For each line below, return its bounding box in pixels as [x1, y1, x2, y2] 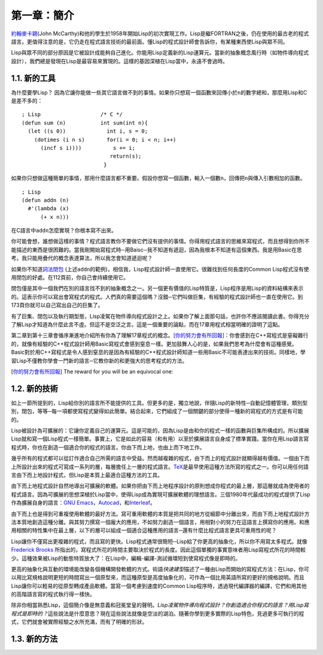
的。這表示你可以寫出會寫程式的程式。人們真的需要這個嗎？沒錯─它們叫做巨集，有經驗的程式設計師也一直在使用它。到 [11, 293, 303, 300]
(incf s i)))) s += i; [40, 144, 136, 151]
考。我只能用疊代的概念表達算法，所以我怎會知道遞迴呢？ [11, 255, 153, 262]
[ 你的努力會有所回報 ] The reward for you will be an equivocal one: [11, 368, 173, 375]
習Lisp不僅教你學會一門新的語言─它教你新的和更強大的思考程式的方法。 [11, 357, 188, 364]
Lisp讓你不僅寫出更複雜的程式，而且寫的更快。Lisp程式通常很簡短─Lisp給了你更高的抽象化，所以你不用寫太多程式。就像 [11, 538, 307, 545]
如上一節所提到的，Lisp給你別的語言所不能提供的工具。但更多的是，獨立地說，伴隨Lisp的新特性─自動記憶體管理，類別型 [11, 399, 308, 406]
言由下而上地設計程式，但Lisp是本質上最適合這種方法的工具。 [11, 471, 163, 478]
